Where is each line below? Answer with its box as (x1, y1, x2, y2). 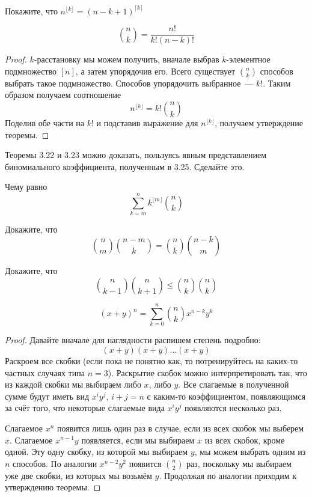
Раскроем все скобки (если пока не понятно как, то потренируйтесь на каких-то (5, 354, 298, 367)
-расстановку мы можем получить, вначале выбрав (34, 53, 219, 66)
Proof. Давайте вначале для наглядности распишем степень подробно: (5, 334, 261, 346)
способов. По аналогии (13, 457, 97, 469)
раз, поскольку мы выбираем (186, 457, 292, 469)
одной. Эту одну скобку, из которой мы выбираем (5, 445, 188, 458)
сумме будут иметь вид (5, 389, 90, 402)
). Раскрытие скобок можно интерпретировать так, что (108, 366, 307, 379)
